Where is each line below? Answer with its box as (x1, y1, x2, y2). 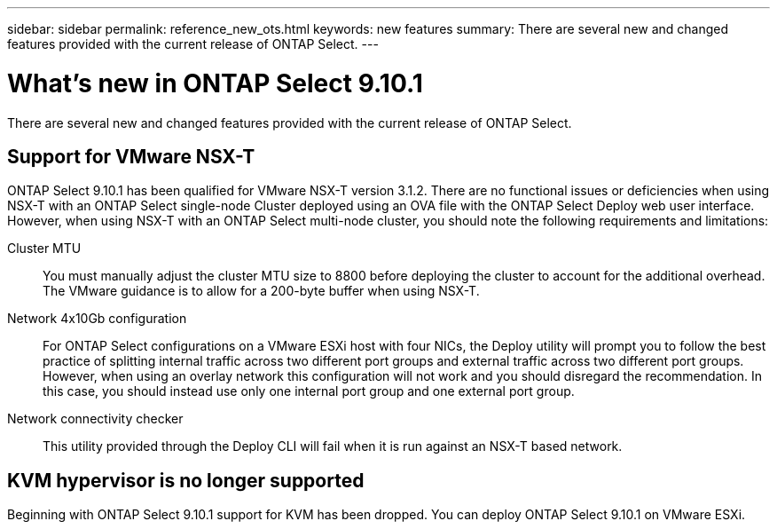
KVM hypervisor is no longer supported (7, 469, 365, 492)
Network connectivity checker (7, 411, 184, 427)
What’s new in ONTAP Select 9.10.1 (7, 67, 423, 99)
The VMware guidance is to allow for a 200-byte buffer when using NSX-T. (43, 283, 480, 299)
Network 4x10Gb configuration (7, 311, 187, 327)
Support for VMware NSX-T (7, 145, 255, 168)
